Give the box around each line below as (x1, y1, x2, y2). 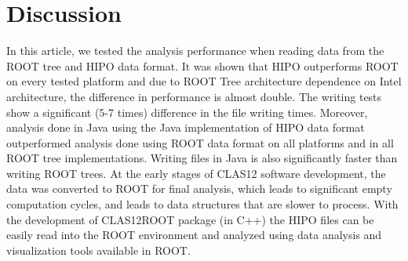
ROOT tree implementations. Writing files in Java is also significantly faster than (6, 150, 398, 166)
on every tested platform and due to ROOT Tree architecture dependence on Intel (6, 73, 402, 89)
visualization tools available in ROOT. (6, 241, 191, 258)
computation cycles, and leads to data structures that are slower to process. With (6, 196, 399, 212)
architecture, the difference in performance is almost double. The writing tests (6, 88, 382, 104)
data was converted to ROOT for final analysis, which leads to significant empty (6, 180, 392, 197)
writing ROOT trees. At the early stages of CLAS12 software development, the (6, 165, 386, 181)
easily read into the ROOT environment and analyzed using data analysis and (6, 227, 382, 243)
